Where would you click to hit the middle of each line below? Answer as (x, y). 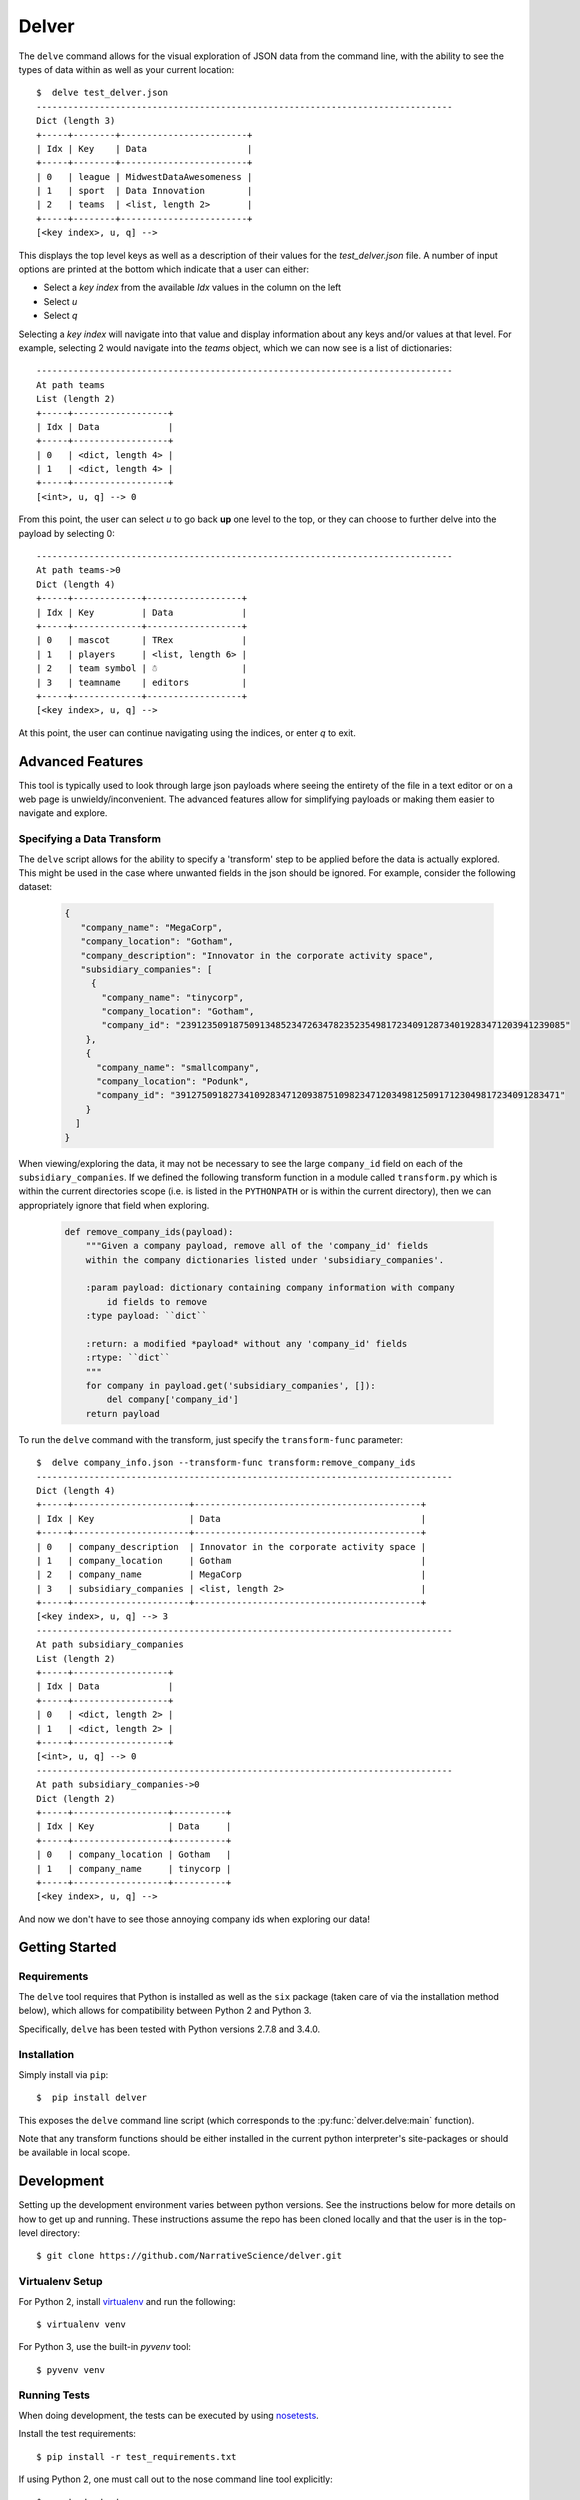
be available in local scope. (74, 2152)
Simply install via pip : (63, 2074)
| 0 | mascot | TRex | (142, 640)
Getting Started (67, 1947)
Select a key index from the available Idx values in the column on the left (192, 287)
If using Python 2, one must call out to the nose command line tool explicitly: (176, 2479)
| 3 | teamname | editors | (142, 682)
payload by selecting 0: (66, 533)
